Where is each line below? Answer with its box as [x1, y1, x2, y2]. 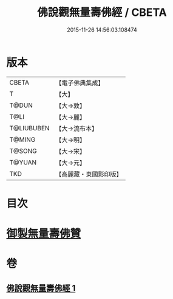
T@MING [9, 135, 36, 144]
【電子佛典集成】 [55, 79, 104, 87]
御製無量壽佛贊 [6, 227, 81, 241]
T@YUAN [9, 158, 37, 166]
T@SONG [9, 147, 38, 155]
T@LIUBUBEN [9, 124, 50, 132]
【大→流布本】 [55, 124, 98, 133]
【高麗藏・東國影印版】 [55, 170, 123, 178]
